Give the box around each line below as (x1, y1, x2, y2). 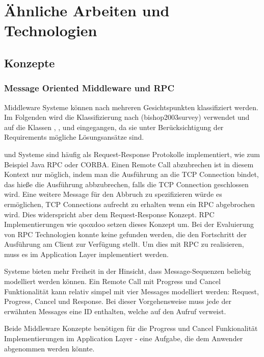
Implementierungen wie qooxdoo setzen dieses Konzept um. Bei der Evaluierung (4, 219, 254, 229)
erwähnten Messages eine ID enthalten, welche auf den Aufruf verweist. (4, 305, 226, 316)
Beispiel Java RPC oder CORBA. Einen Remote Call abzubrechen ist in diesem (4, 159, 254, 169)
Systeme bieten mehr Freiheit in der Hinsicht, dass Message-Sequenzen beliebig (4, 266, 251, 276)
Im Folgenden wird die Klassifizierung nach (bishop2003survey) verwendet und (4, 112, 250, 122)
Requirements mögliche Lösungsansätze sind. (4, 132, 144, 142)
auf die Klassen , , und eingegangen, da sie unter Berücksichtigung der (4, 121, 224, 132)
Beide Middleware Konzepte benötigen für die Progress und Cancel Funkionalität (4, 323, 258, 334)
